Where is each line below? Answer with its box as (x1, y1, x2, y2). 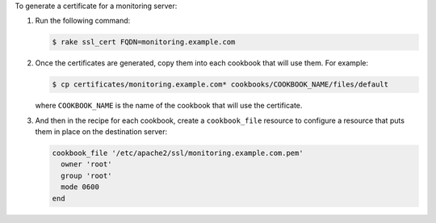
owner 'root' (61, 160, 112, 169)
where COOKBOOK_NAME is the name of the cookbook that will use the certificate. (35, 101, 303, 111)
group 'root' (61, 170, 112, 180)
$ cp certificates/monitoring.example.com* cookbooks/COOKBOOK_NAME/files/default (52, 80, 389, 89)
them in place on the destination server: (35, 127, 168, 137)
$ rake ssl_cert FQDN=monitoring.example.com (52, 37, 236, 47)
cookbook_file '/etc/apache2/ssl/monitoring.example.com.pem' (52, 149, 304, 158)
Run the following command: (35, 16, 131, 26)
